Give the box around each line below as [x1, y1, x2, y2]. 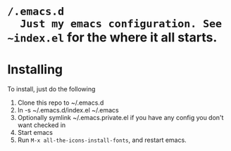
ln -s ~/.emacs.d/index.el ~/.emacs [17, 106, 119, 114]
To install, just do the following [7, 85, 96, 93]
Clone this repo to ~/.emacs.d [17, 98, 104, 107]
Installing [7, 62, 63, 78]
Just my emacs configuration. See [20, 18, 223, 31]
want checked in [17, 121, 66, 129]
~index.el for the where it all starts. [7, 29, 218, 46]
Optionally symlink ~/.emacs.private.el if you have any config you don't [17, 114, 224, 122]
